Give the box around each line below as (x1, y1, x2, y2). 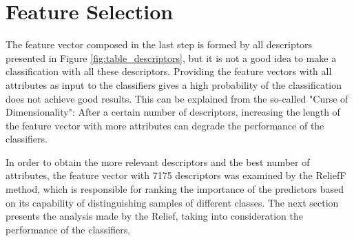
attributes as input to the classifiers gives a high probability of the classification (6, 77, 342, 92)
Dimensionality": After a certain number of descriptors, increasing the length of (6, 105, 340, 119)
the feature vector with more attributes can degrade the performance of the (6, 118, 324, 132)
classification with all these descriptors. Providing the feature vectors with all (6, 64, 332, 78)
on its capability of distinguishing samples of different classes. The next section (6, 195, 339, 209)
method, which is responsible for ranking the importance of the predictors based (6, 182, 344, 196)
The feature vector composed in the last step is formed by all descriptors (6, 37, 313, 52)
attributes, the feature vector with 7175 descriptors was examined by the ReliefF (6, 168, 346, 182)
